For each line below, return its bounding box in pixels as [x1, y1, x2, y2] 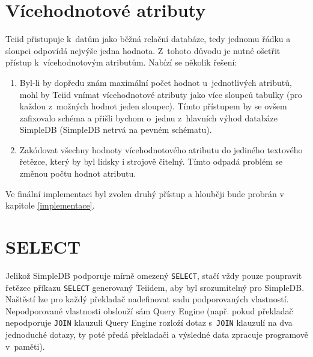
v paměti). [5, 340, 45, 352]
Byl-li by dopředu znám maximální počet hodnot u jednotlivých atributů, [19, 76, 292, 88]
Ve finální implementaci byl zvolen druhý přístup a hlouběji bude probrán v [5, 187, 284, 200]
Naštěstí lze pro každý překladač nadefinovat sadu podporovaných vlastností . [5, 293, 289, 305]
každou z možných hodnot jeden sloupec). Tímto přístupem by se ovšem [19, 100, 287, 112]
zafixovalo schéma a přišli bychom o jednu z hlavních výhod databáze [19, 111, 278, 124]
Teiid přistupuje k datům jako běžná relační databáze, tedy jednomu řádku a [5, 32, 291, 45]
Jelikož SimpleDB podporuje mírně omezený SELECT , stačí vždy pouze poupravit [5, 269, 302, 281]
